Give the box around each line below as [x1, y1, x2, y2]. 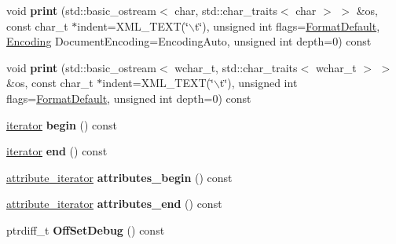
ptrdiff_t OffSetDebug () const [6, 221, 165, 238]
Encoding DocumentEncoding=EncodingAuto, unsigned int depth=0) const [6, 33, 372, 49]
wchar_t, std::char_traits [174, 59, 298, 75]
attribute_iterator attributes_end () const [6, 195, 222, 212]
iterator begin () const [6, 116, 118, 133]
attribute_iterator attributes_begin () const [6, 169, 233, 185]
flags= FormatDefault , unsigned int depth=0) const [6, 89, 251, 106]
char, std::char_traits [174, 2, 277, 18]
